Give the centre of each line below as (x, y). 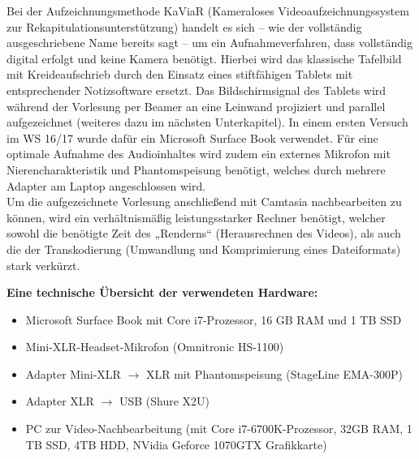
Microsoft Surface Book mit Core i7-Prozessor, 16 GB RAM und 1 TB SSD (214, 319)
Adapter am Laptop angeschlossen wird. (106, 185)
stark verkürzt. (43, 265)
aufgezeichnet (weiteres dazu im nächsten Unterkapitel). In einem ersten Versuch (207, 122)
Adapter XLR (60, 401)
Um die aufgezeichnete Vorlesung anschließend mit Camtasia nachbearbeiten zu (204, 202)
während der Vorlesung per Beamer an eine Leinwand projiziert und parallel (196, 106)
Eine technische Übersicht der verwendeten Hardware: (162, 292)
